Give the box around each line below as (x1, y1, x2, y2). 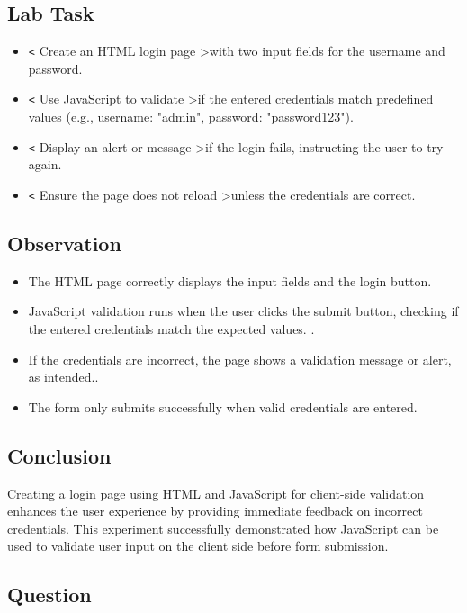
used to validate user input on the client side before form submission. (7, 536, 389, 555)
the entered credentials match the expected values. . (28, 320, 315, 338)
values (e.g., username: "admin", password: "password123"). (28, 107, 354, 126)
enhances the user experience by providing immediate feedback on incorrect (7, 501, 423, 520)
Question (7, 581, 92, 608)
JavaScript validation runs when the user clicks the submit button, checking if (28, 302, 459, 320)
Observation (7, 230, 121, 257)
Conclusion (7, 441, 112, 469)
